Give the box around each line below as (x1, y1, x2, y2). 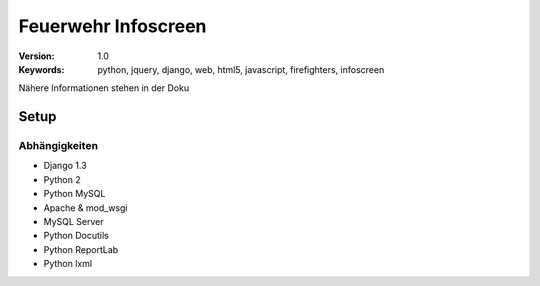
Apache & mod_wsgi (43, 201, 128, 214)
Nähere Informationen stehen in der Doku (18, 82, 190, 94)
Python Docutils (43, 230, 110, 242)
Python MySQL (43, 188, 106, 200)
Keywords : (18, 63, 65, 75)
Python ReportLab (43, 243, 119, 255)
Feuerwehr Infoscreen (18, 15, 207, 37)
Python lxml (43, 258, 93, 270)
